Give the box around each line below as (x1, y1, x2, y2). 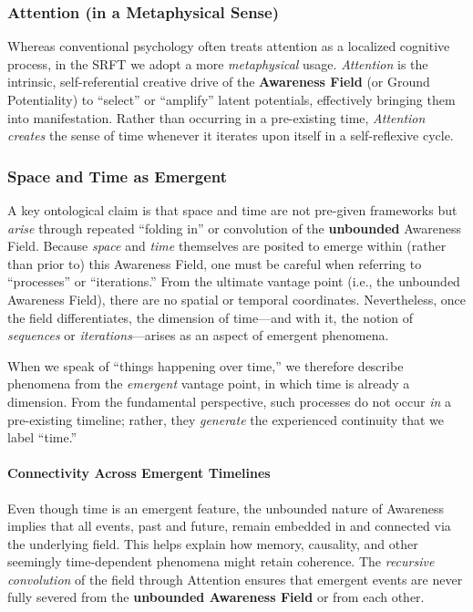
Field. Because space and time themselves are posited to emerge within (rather (7, 236, 447, 255)
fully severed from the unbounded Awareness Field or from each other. (7, 587, 425, 607)
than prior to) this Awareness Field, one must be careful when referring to (7, 254, 422, 273)
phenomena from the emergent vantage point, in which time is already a (7, 374, 410, 393)
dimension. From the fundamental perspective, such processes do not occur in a (7, 391, 452, 410)
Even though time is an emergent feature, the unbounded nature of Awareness (7, 498, 444, 517)
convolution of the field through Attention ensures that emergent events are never (7, 569, 463, 588)
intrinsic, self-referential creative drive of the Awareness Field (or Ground (7, 72, 430, 91)
